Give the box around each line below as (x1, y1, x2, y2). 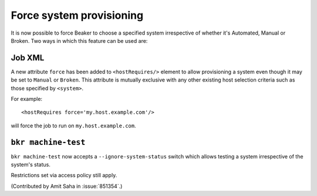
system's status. (11, 161, 51, 168)
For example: (11, 96, 43, 103)
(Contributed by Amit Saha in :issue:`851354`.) (11, 183, 123, 190)
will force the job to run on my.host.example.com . (11, 122, 136, 129)
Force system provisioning (11, 9, 144, 22)
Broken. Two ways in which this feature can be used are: (11, 37, 148, 44)
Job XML (11, 53, 45, 63)
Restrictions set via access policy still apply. (11, 172, 117, 179)
